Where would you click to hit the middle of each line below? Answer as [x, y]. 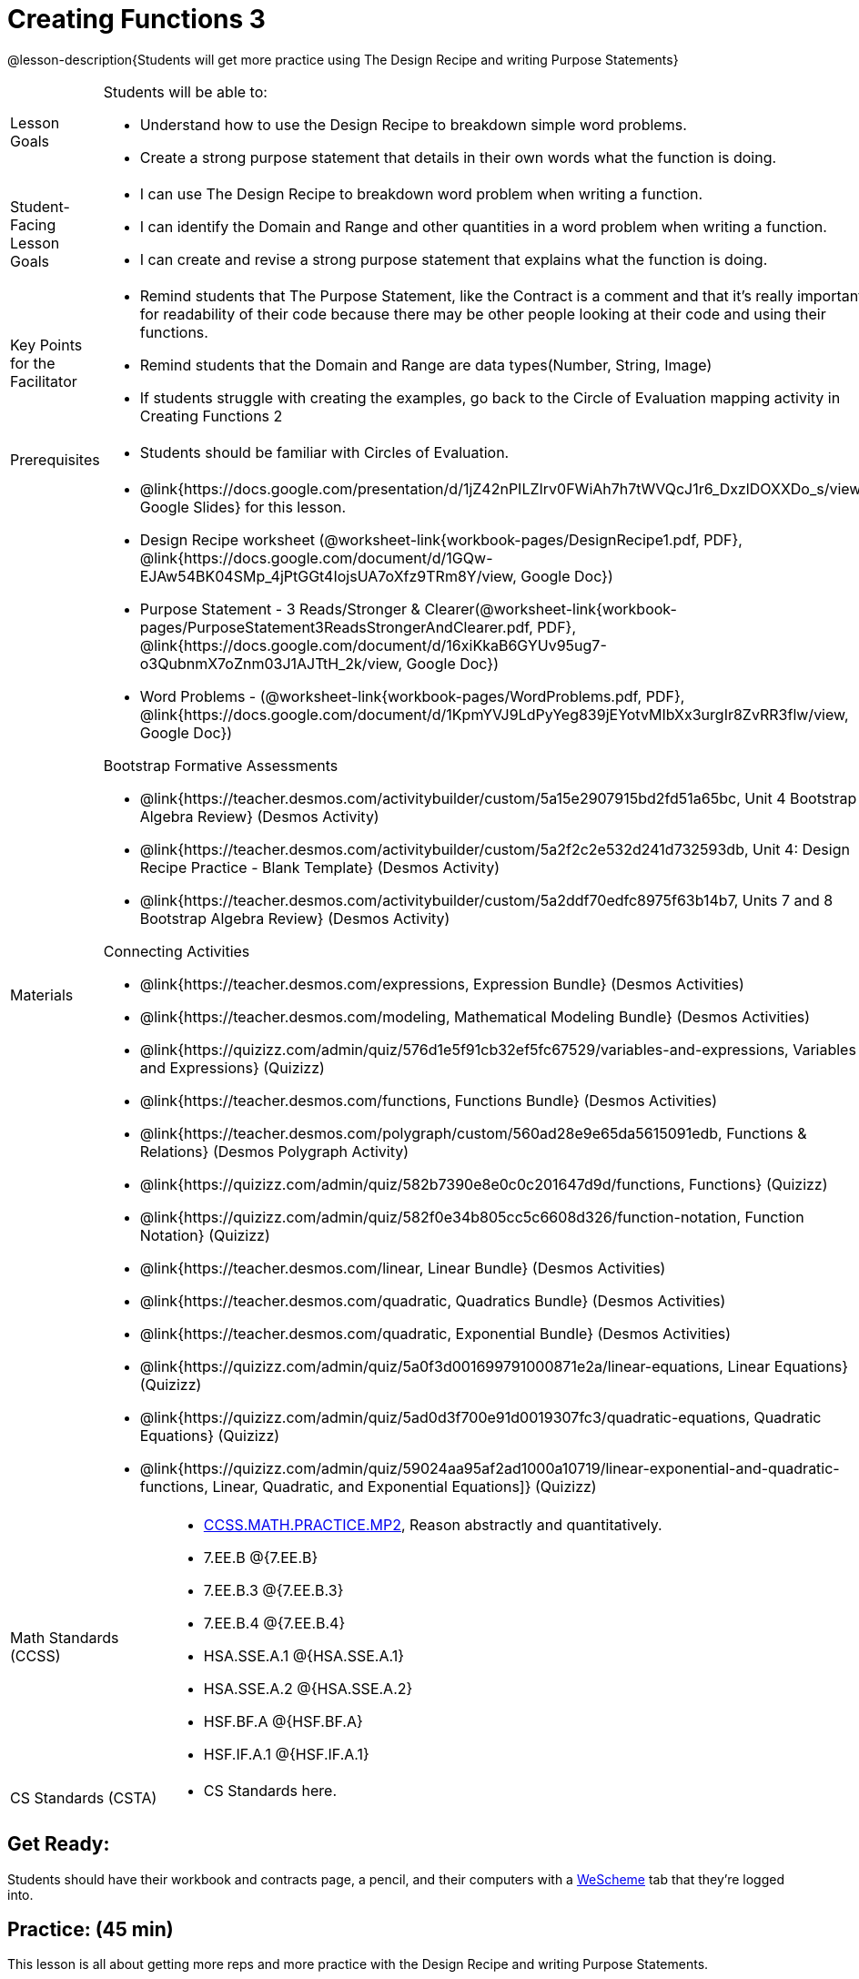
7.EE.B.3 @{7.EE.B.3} [273, 1590]
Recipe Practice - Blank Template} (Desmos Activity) [319, 867]
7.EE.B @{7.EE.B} [261, 1557]
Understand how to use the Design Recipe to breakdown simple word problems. [413, 124]
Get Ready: [59, 1844]
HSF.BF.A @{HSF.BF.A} [283, 1721]
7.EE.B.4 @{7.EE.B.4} [274, 1623]
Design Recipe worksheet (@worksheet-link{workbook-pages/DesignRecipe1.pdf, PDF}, [441, 539]
